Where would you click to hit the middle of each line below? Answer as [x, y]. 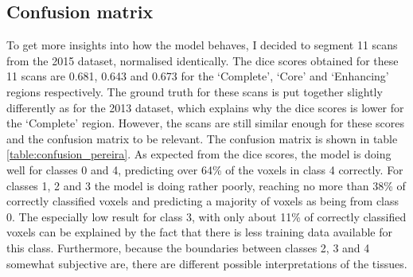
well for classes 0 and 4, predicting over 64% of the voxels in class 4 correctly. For [205, 169]
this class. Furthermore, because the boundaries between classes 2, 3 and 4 [188, 247]
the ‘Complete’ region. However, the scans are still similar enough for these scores [206, 123]
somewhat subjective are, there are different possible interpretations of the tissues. [207, 263]
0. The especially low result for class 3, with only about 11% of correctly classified [206, 216]
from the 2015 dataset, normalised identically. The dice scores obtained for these [203, 60]
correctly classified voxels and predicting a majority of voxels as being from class [203, 201]
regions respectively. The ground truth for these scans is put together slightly [195, 91]
